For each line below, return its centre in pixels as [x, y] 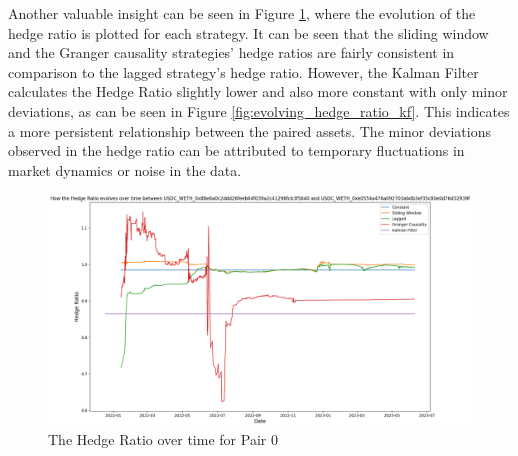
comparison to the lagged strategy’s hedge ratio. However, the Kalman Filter [243, 71]
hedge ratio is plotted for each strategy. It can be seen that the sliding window [248, 32]
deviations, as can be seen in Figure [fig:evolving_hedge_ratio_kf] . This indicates [259, 110]
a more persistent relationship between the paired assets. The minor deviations [249, 130]
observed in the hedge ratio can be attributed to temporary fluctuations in [236, 150]
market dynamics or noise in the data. [125, 169]
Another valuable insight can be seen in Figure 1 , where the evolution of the [242, 13]
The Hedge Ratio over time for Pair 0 [163, 438]
